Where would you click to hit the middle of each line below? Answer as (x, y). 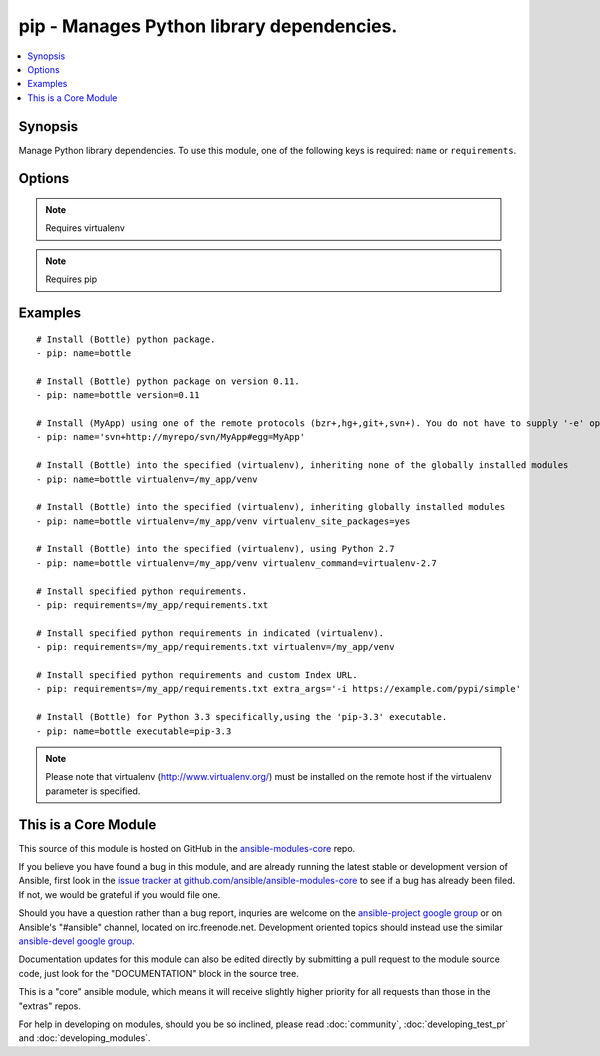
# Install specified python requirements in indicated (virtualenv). (210, 633)
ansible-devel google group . (76, 941)
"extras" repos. (50, 1006)
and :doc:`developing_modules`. (84, 1038)
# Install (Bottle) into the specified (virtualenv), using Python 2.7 (215, 549)
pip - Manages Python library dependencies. (208, 26)
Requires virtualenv (85, 228)
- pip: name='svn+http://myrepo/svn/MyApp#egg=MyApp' (170, 437)
